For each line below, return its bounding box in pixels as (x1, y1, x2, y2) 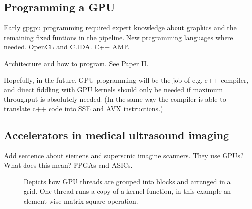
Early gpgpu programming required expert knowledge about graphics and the (4, 23, 237, 33)
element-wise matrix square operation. (24, 195, 138, 206)
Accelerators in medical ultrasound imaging (4, 127, 229, 142)
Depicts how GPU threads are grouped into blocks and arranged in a (24, 176, 231, 186)
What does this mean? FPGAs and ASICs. (4, 160, 133, 170)
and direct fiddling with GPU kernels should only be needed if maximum (4, 84, 223, 94)
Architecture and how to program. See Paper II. (4, 58, 149, 68)
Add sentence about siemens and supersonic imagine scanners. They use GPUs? (4, 150, 244, 161)
